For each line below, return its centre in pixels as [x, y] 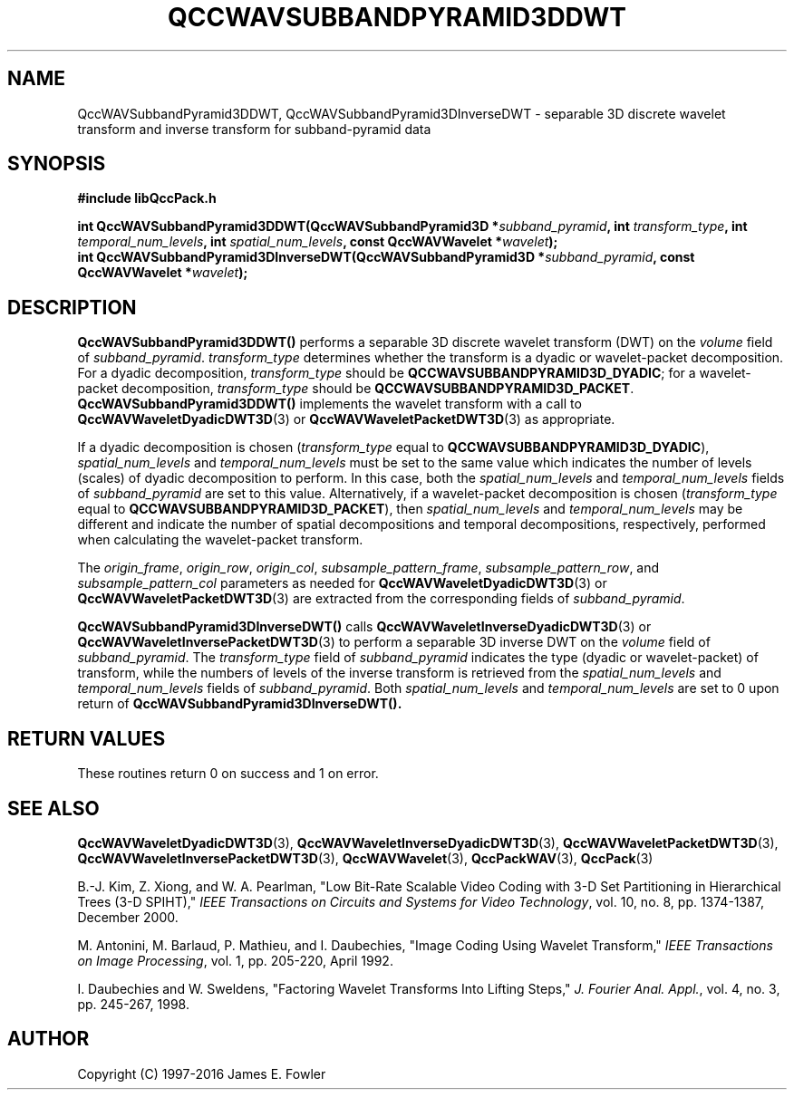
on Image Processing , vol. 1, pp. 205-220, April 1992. [235, 960]
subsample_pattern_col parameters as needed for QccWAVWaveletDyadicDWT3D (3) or [342, 583]
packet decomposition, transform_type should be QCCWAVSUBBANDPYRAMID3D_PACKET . [356, 389]
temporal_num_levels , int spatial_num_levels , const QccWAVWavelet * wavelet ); [318, 242]
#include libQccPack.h [147, 198]
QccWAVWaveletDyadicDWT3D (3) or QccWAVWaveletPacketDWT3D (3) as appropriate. [346, 419]
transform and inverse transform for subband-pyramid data [254, 129]
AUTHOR [48, 1039]
